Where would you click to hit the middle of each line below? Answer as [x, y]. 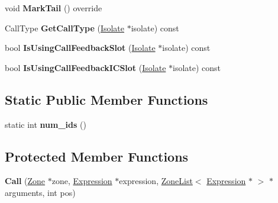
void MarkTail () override [54, 8]
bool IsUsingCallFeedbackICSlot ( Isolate [85, 67]
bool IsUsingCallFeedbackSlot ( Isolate [80, 48]
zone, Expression [82, 181]
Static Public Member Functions [106, 99]
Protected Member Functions [97, 156]
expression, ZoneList [156, 181]
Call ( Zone [25, 181]
